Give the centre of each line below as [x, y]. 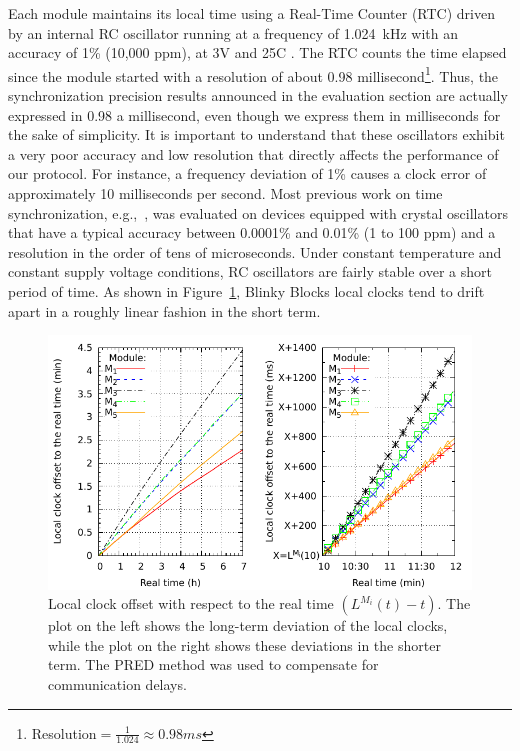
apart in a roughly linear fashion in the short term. [164, 310]
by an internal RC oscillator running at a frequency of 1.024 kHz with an [233, 32]
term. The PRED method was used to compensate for [213, 664]
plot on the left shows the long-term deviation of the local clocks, [248, 625]
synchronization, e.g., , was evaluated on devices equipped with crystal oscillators [258, 212]
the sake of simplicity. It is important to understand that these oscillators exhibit [256, 134]
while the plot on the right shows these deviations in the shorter [244, 644]
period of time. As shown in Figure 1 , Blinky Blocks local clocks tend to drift [246, 290]
